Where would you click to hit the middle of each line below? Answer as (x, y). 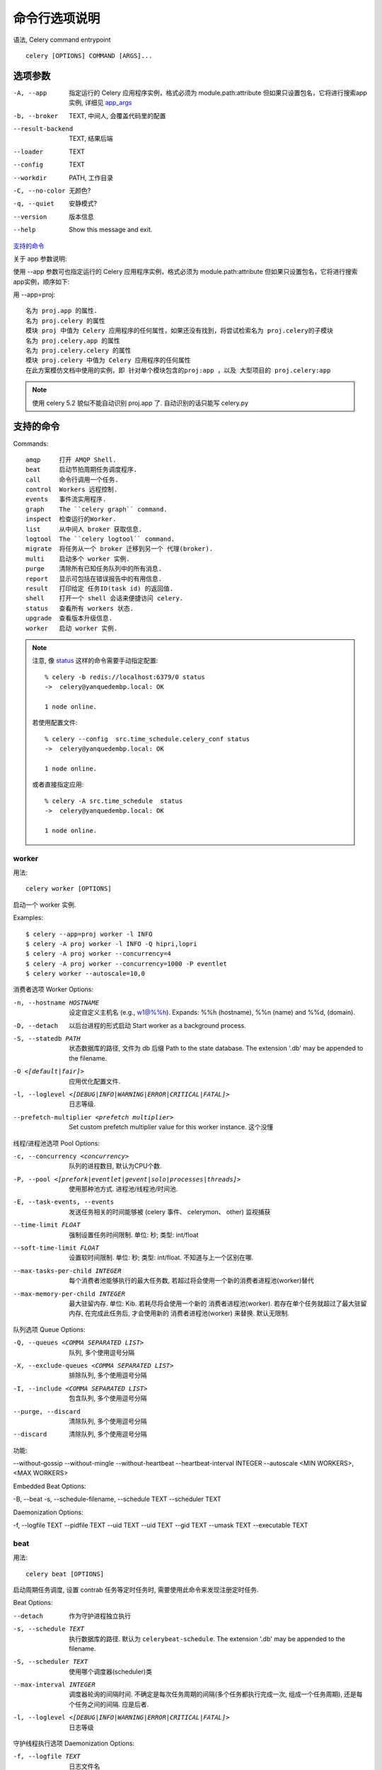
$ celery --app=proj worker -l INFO (89, 934)
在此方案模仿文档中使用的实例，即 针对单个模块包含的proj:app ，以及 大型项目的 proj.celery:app (178, 370)
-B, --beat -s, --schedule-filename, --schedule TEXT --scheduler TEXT (117, 1499)
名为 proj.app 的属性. (62, 311)
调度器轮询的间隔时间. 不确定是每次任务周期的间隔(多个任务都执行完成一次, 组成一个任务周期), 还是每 (216, 1694)
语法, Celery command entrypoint (62, 40)
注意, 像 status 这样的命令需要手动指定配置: (95, 661)
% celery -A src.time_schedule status (114, 801)
